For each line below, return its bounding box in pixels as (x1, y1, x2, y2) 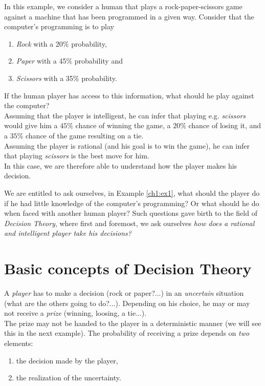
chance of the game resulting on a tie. (26, 130, 144, 140)
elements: (4, 337, 33, 348)
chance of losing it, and (188, 120, 261, 131)
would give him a (4, 120, 58, 131)
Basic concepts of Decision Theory (4, 258, 252, 279)
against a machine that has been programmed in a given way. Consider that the (4, 11, 254, 22)
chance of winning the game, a (75, 120, 171, 131)
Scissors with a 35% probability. (16, 72, 117, 83)
